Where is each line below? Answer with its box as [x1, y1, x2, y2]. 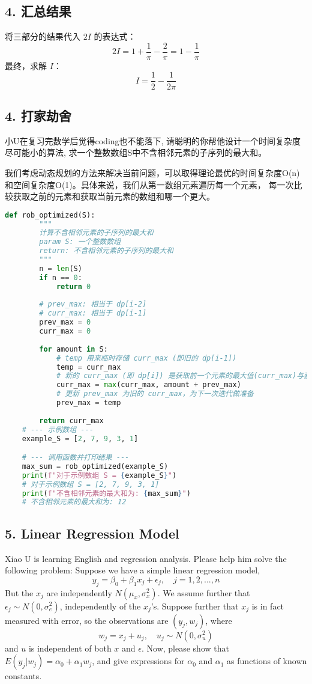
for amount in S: [39, 344, 108, 353]
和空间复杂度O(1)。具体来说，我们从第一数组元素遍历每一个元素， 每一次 [5, 178, 294, 191]
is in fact [251, 599, 284, 612]
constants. [5, 670, 42, 682]
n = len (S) [39, 264, 82, 273]
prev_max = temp [56, 398, 121, 408]
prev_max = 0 [39, 318, 91, 327]
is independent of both [28, 641, 112, 654]
